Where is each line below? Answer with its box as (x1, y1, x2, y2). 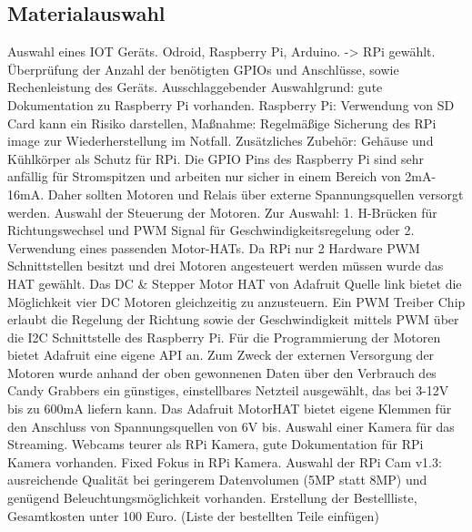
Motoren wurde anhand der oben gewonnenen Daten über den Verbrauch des (7, 363, 437, 382)
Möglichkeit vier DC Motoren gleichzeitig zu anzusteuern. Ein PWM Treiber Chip (7, 292, 466, 311)
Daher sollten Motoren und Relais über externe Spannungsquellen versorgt (47, 184, 464, 203)
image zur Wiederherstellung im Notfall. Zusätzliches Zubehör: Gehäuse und (7, 131, 434, 150)
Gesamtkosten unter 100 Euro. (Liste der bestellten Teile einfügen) (7, 506, 379, 525)
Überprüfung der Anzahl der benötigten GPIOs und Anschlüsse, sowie (7, 59, 399, 78)
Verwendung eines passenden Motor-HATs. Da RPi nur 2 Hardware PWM (7, 238, 420, 257)
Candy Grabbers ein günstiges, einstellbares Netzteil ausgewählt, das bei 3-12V (7, 381, 449, 400)
